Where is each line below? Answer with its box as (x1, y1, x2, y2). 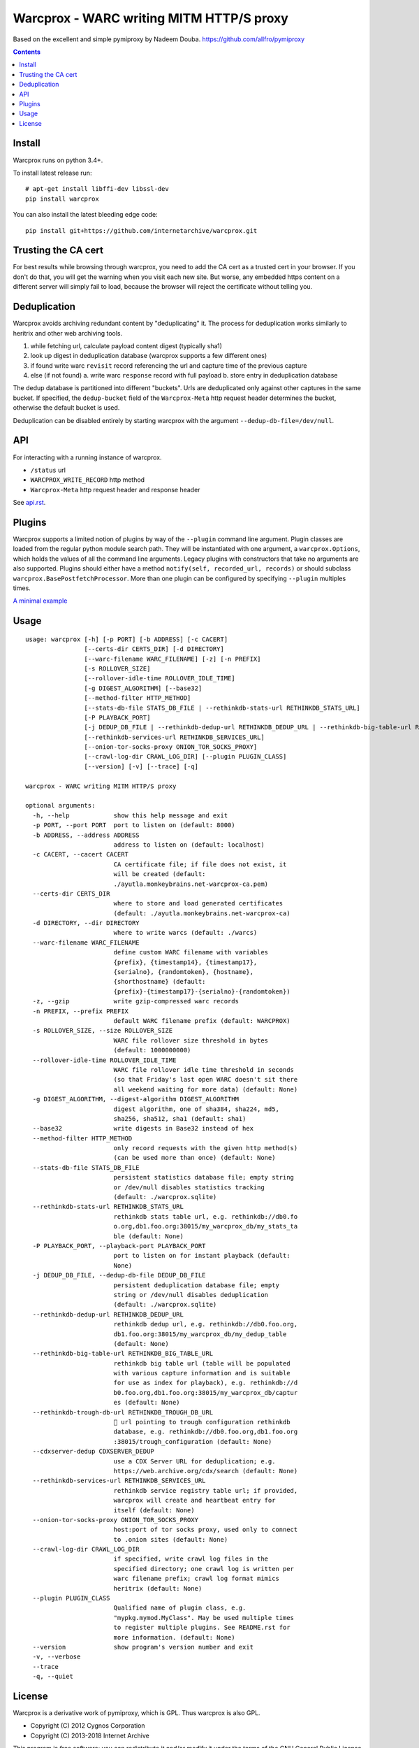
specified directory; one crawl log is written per (113, 1565, 295, 1573)
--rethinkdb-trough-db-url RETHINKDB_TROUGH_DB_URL (32, 1408, 213, 1416)
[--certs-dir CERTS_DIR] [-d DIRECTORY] (84, 645, 225, 653)
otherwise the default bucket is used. (13, 403, 120, 412)
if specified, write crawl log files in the (113, 1555, 269, 1563)
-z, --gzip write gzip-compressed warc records (32, 997, 239, 1005)
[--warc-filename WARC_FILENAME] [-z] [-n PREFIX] (84, 654, 261, 663)
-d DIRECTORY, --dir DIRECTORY (32, 919, 140, 927)
